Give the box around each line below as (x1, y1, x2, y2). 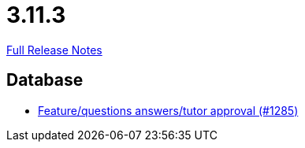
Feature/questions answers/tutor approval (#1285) (38, 103, 299, 117)
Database (6, 70, 84, 91)
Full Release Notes (6, 43, 102, 57)
